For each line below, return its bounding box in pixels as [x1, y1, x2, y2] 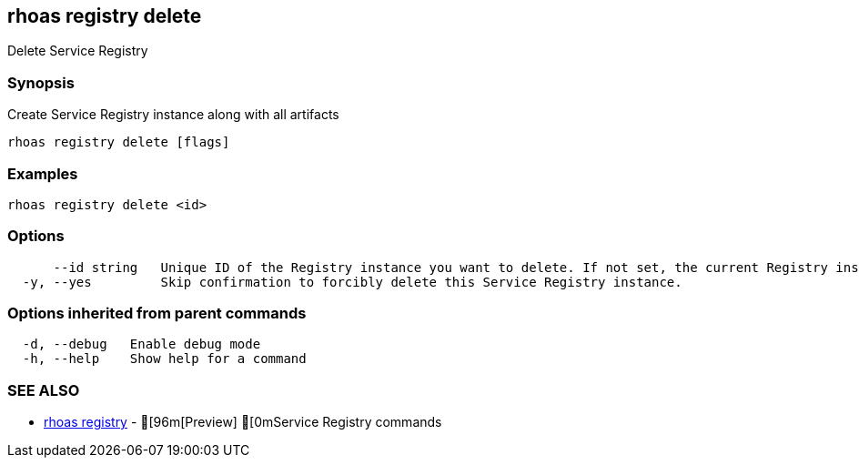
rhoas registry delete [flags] [7, 135, 230, 150]
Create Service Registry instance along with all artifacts [7, 106, 339, 123]
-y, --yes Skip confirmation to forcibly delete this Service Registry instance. [22, 274, 682, 289]
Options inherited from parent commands [7, 304, 307, 323]
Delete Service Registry [7, 43, 148, 59]
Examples [7, 164, 78, 183]
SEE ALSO [7, 380, 80, 399]
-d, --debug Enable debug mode [22, 337, 261, 352]
